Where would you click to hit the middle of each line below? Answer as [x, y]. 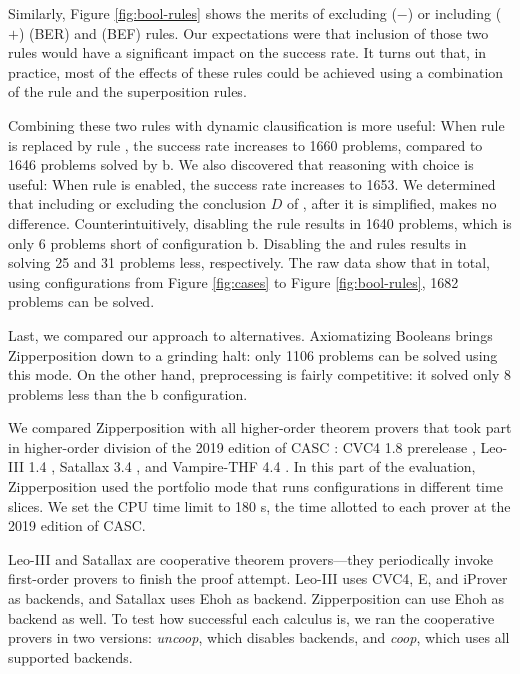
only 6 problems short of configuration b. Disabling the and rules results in [237, 242]
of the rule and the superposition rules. [127, 91]
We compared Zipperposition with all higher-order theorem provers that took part [260, 427]
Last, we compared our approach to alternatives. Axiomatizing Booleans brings [250, 334]
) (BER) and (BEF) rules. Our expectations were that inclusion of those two [253, 32]
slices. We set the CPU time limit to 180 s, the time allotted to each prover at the [259, 505]
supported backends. [70, 656]
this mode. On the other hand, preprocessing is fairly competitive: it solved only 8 [260, 374]
